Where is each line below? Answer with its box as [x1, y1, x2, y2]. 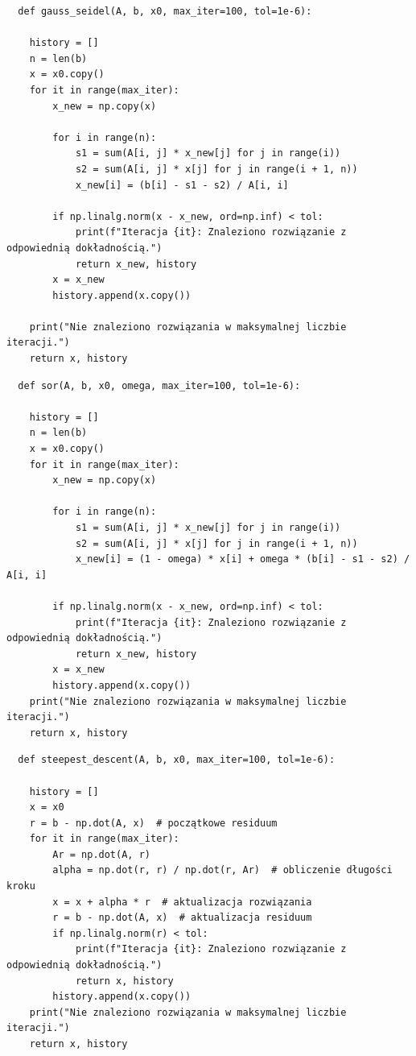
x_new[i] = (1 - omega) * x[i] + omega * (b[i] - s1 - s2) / [75, 553, 410, 565]
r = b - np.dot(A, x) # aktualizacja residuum [52, 912, 312, 924]
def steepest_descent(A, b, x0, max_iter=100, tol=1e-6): [18, 754, 336, 766]
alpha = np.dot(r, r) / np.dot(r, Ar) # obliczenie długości [52, 864, 393, 876]
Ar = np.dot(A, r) [52, 848, 150, 860]
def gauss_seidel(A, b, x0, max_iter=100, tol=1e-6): [18, 6, 312, 17]
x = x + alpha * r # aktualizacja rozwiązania [52, 896, 312, 908]
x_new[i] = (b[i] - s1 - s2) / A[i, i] [75, 179, 289, 191]
